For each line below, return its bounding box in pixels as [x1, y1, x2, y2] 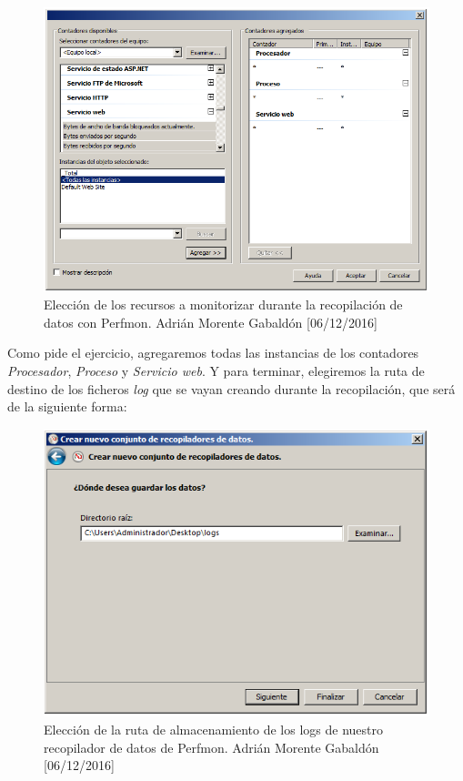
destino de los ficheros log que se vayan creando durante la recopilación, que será [7, 379, 456, 398]
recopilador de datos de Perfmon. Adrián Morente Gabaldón [44, 737, 379, 756]
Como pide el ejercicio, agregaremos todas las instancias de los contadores [7, 343, 419, 362]
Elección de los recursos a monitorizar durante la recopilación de [44, 295, 403, 314]
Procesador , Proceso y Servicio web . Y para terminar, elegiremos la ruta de [7, 360, 425, 380]
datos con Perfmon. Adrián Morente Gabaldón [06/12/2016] [44, 312, 377, 331]
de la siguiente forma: [7, 397, 127, 416]
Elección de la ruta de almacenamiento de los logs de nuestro [44, 719, 384, 738]
